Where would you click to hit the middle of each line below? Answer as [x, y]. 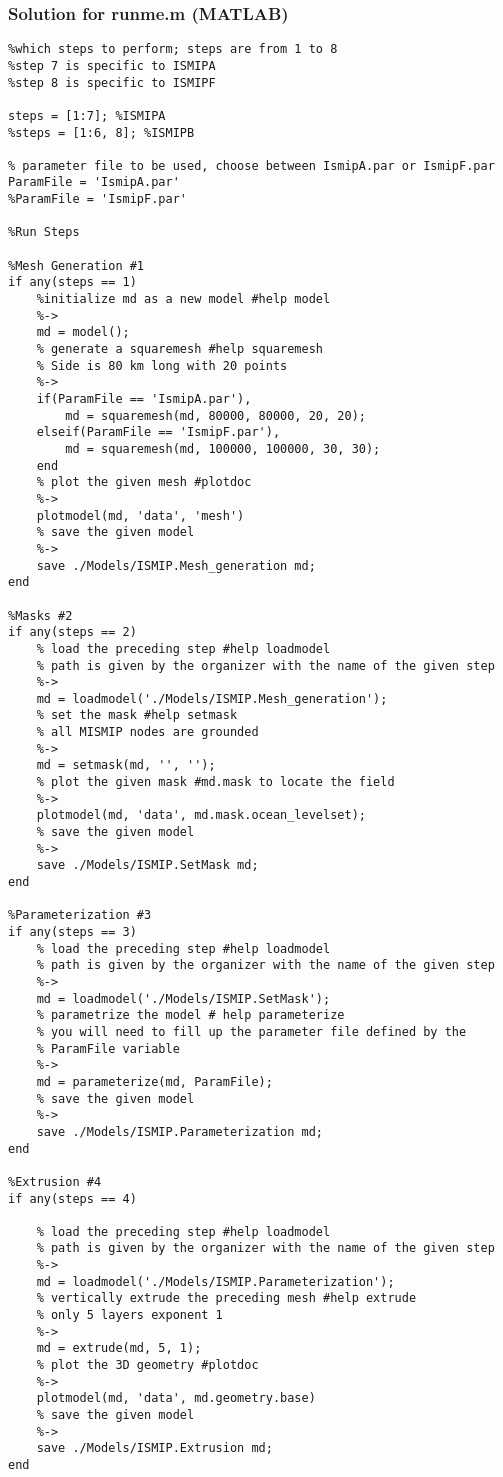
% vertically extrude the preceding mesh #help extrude [226, 1298]
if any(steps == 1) [72, 282]
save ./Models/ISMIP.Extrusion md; [154, 1448]
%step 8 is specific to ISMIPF [112, 82]
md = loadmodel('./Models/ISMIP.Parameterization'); [215, 1281]
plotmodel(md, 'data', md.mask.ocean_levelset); [201, 815]
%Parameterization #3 [80, 915]
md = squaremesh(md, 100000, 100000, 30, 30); [223, 448]
